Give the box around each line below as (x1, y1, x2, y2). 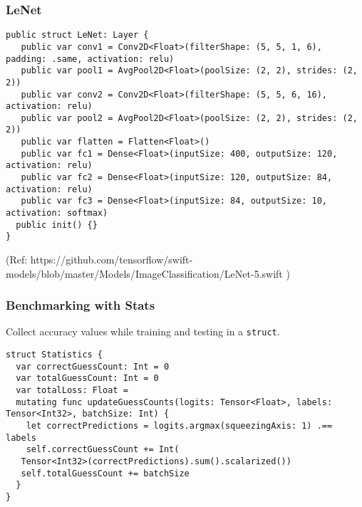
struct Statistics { (6, 350, 103, 360)
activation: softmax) (6, 208, 108, 219)
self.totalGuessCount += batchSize (21, 468, 190, 479)
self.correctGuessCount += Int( (26, 444, 180, 455)
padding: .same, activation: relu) (6, 53, 175, 64)
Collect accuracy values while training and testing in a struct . (6, 324, 280, 339)
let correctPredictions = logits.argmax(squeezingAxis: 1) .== (26, 421, 333, 432)
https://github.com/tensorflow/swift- (30, 252, 193, 267)
